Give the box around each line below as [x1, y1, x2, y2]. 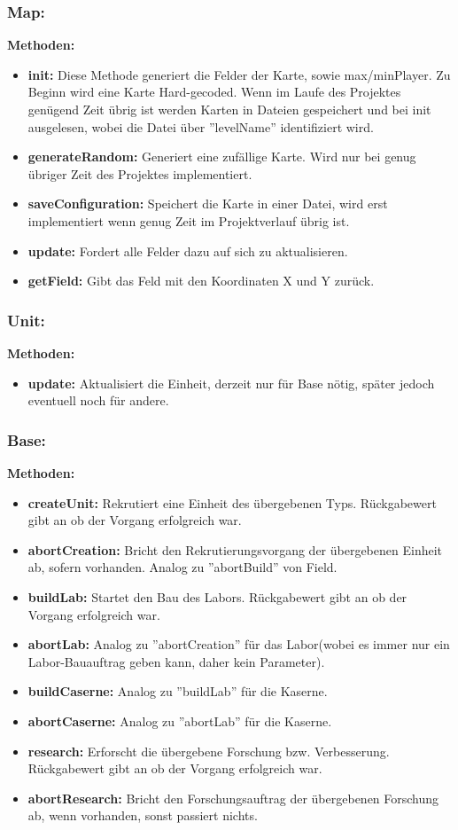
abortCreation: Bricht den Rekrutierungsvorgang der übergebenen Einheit [27, 540, 443, 559]
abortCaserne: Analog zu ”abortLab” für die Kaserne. [27, 711, 332, 730]
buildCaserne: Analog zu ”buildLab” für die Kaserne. [27, 682, 328, 701]
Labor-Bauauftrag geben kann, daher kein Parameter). [27, 652, 325, 670]
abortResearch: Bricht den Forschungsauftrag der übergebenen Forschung [27, 788, 439, 807]
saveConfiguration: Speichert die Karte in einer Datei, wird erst [27, 194, 388, 213]
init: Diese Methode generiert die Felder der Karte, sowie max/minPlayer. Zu [27, 65, 451, 83]
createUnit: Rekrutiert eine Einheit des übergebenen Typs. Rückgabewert [27, 493, 437, 512]
